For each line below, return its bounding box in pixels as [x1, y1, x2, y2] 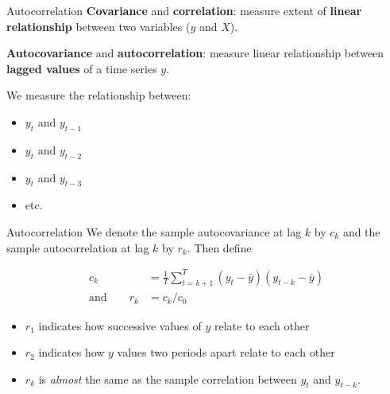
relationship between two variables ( [6, 18, 191, 34]
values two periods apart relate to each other [117, 344, 335, 361]
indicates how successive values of [38, 317, 202, 334]
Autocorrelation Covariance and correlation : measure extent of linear [6, 2, 362, 18]
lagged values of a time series [6, 60, 157, 76]
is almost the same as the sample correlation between [38, 370, 297, 387]
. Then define [187, 239, 252, 256]
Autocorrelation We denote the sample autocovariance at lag [6, 223, 302, 240]
